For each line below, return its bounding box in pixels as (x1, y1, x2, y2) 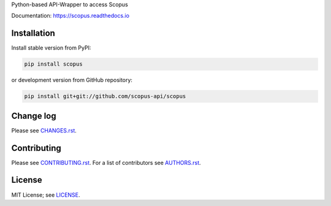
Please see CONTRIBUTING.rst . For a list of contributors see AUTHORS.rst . (11, 159, 202, 166)
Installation (11, 28, 55, 39)
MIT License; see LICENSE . (11, 191, 80, 199)
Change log (11, 110, 56, 121)
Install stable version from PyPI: (11, 44, 91, 51)
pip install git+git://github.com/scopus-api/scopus (24, 93, 186, 100)
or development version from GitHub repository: (11, 77, 133, 84)
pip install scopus (24, 61, 83, 67)
